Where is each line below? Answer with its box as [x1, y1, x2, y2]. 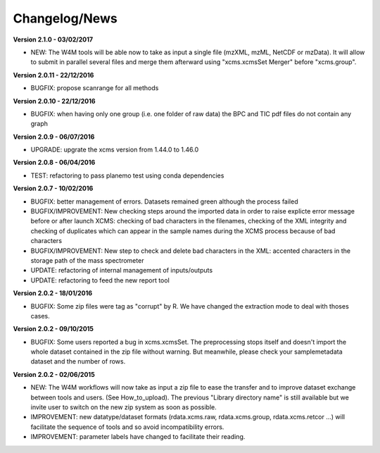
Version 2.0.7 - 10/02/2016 [13, 184, 94, 193]
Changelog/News [13, 11, 118, 26]
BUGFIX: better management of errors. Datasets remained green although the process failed [30, 197, 298, 206]
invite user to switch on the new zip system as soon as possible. [30, 403, 217, 411]
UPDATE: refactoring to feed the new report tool [30, 275, 170, 285]
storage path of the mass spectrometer [30, 256, 144, 264]
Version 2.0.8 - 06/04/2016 [13, 159, 96, 167]
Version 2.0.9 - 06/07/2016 [13, 132, 95, 141]
